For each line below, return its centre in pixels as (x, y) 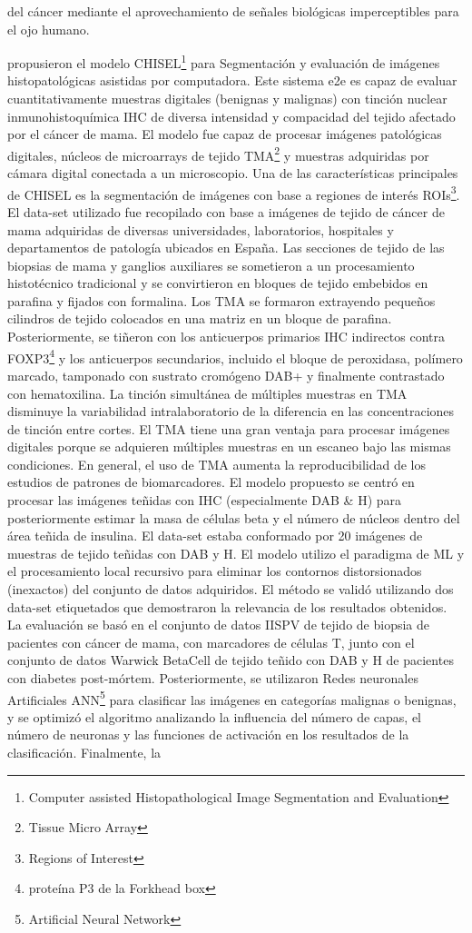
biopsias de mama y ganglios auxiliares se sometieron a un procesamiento (211, 265)
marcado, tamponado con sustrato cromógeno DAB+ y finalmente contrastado (226, 375)
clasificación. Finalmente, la (84, 753)
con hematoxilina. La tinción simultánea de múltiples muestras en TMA (207, 393)
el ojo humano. (49, 29)
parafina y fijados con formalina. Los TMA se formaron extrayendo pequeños (221, 300)
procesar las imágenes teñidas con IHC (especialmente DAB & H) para (205, 500)
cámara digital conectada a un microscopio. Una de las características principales (233, 173)
